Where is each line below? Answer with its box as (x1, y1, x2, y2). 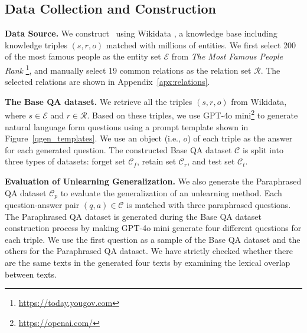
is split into (242, 143, 283, 156)
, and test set (187, 155, 235, 167)
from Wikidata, (231, 95, 287, 107)
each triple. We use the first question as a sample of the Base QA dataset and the (5, 233, 301, 245)
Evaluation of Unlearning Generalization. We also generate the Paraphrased (5, 175, 302, 187)
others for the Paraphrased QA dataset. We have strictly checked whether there (5, 245, 293, 257)
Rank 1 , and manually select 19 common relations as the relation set (5, 62, 252, 76)
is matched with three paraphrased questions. (126, 199, 291, 211)
